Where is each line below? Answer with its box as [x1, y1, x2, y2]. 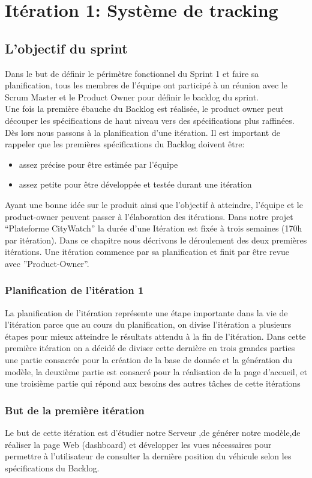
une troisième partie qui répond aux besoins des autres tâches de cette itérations [5, 377, 301, 390]
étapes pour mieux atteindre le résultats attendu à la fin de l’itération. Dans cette [5, 329, 306, 342]
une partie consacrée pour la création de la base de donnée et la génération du [5, 354, 293, 366]
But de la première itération [5, 402, 145, 417]
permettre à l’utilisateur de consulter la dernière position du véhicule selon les [5, 450, 292, 462]
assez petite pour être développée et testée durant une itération [19, 178, 252, 191]
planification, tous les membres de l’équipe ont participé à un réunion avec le [5, 79, 287, 91]
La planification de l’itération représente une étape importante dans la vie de [5, 306, 288, 319]
